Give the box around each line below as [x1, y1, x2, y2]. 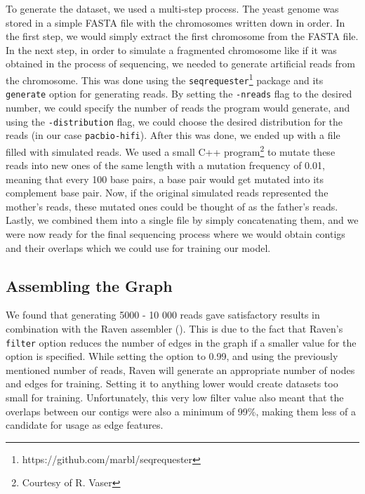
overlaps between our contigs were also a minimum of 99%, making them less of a [6, 403, 356, 418]
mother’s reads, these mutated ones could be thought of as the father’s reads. [6, 199, 338, 213]
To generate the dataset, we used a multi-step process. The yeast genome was [6, 1, 339, 15]
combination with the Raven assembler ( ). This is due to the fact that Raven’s [6, 321, 343, 336]
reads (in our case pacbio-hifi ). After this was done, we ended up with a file [6, 128, 340, 142]
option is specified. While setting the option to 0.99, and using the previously [6, 349, 338, 363]
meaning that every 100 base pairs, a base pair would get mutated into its [6, 171, 324, 186]
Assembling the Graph [6, 274, 173, 296]
